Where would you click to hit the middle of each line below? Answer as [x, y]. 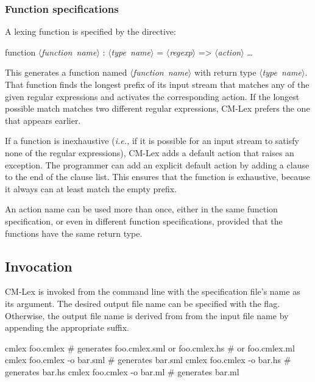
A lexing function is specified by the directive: [90, 31]
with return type [225, 72]
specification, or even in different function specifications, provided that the [144, 221]
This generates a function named [66, 72]
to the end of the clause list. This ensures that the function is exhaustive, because [157, 177]
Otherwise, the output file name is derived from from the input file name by [147, 315]
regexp [181, 52]
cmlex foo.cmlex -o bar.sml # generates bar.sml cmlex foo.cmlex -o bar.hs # [148, 360]
